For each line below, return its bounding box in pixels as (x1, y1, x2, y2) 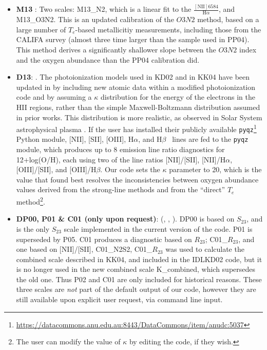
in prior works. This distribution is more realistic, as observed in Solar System (16, 112, 262, 122)
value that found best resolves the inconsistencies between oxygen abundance (16, 174, 259, 185)
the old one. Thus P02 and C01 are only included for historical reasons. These (16, 273, 262, 284)
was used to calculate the (165, 244, 244, 254)
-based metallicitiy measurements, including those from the (75, 24, 261, 34)
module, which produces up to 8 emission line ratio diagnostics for (16, 144, 225, 155)
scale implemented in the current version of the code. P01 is (64, 223, 253, 234)
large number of (16, 24, 66, 34)
